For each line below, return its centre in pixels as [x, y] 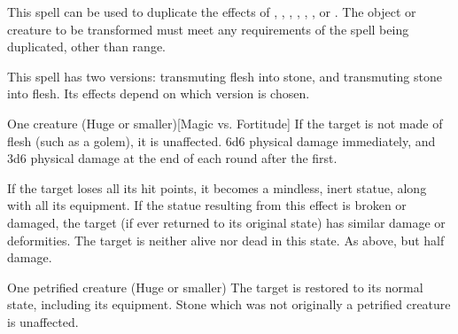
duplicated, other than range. [87, 47]
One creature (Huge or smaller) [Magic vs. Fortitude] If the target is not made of [225, 123]
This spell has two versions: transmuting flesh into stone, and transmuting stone [225, 76]
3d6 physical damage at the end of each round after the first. [172, 158]
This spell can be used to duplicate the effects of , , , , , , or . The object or [212, 12]
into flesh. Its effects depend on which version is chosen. [159, 93]
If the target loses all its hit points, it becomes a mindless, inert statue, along [217, 187]
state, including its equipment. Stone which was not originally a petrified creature [229, 304]
